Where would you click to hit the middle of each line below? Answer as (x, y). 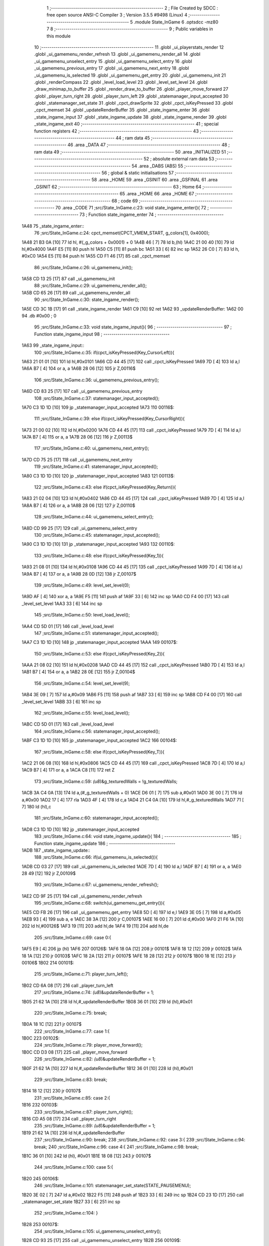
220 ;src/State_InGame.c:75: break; (70, 1013)
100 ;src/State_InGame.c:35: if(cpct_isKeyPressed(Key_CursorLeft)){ (104, 352)
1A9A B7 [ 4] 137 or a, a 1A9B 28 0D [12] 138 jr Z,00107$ (79, 574)
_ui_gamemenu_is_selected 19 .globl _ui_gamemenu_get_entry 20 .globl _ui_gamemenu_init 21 (130, 75)
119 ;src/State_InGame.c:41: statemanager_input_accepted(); (96, 467)
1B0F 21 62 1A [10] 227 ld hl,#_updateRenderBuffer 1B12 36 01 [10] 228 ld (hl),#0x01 (107, 1068)
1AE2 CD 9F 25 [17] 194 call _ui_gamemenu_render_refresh (82, 896)
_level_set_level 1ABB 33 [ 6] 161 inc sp (62, 701)
